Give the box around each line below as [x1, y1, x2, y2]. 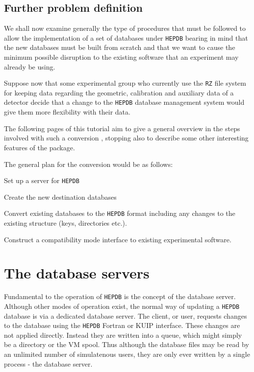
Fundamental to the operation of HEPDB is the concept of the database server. [4, 291, 236, 302]
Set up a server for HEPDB [4, 175, 79, 186]
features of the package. [4, 142, 75, 152]
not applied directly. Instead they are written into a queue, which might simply [4, 329, 242, 340]
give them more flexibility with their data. [4, 107, 130, 117]
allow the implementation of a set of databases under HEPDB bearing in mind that [4, 32, 248, 43]
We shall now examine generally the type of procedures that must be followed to [4, 23, 246, 33]
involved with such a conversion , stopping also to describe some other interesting [4, 133, 249, 143]
